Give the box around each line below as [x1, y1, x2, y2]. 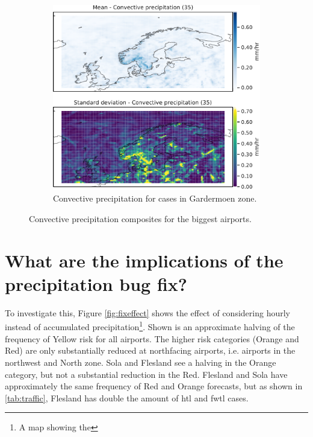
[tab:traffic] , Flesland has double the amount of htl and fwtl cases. [5, 391, 249, 404]
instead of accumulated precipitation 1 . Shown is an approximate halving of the [5, 319, 295, 333]
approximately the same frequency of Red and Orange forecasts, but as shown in [5, 380, 303, 392]
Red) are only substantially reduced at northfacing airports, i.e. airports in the [5, 344, 296, 357]
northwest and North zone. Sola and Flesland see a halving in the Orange [5, 356, 276, 368]
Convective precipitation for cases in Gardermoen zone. [53, 192, 257, 205]
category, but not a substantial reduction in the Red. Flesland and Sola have [5, 368, 288, 380]
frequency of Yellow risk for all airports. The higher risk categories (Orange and [5, 332, 299, 345]
